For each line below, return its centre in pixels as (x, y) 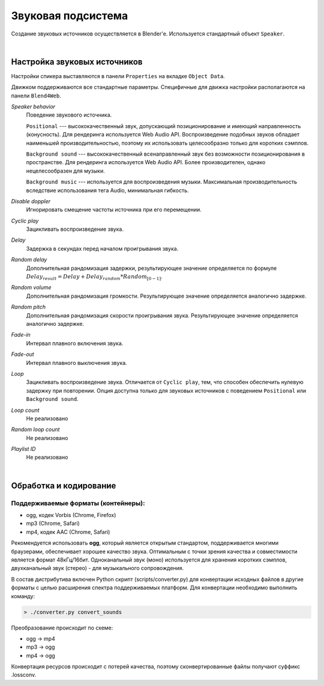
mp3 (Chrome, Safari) (53, 524)
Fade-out (22, 354)
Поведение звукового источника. (69, 115)
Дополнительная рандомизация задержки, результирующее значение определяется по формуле (151, 268)
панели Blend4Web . (36, 96)
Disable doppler (31, 201)
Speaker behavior (33, 107)
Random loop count (35, 429)
